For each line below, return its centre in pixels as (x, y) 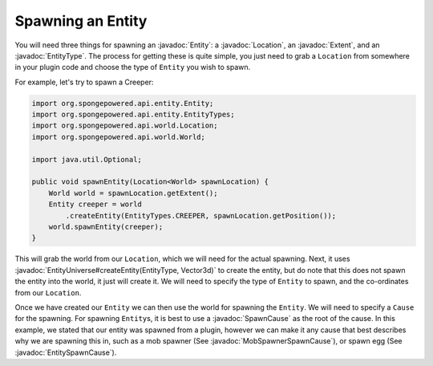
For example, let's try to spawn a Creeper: (84, 82)
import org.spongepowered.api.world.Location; (125, 126)
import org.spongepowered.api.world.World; (119, 137)
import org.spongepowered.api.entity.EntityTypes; (134, 115)
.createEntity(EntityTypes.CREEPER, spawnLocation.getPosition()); (201, 216)
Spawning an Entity (81, 21)
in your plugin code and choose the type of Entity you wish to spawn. (133, 67)
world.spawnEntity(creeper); (106, 227)
